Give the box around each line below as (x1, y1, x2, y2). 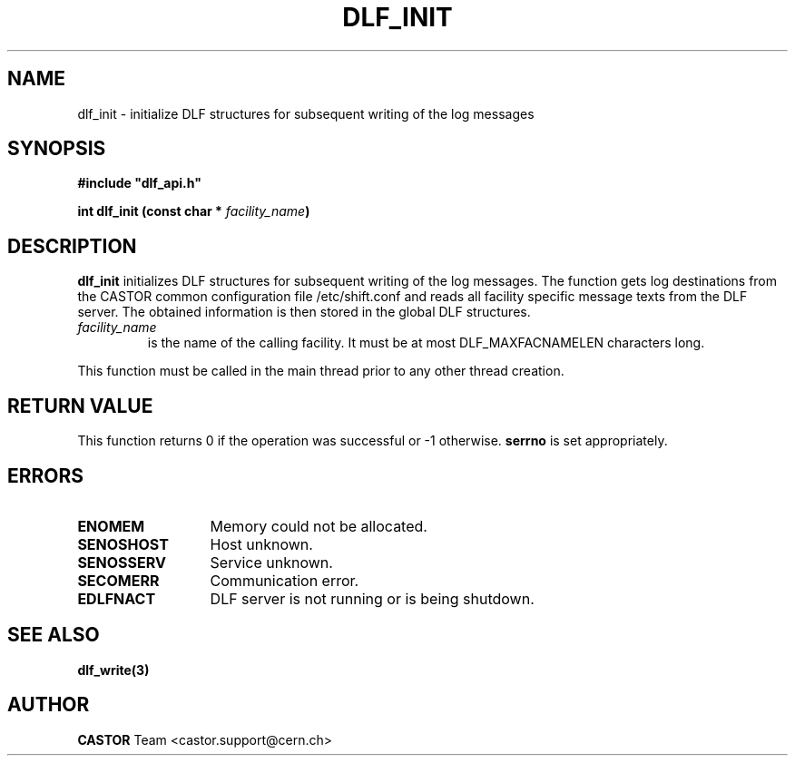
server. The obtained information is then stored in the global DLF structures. (77, 304, 531, 320)
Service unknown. (210, 553, 333, 572)
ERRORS (7, 464, 84, 487)
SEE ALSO (7, 623, 100, 647)
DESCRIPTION (7, 234, 137, 258)
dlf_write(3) (77, 661, 150, 678)
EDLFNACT (77, 589, 156, 608)
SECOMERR (77, 571, 160, 590)
